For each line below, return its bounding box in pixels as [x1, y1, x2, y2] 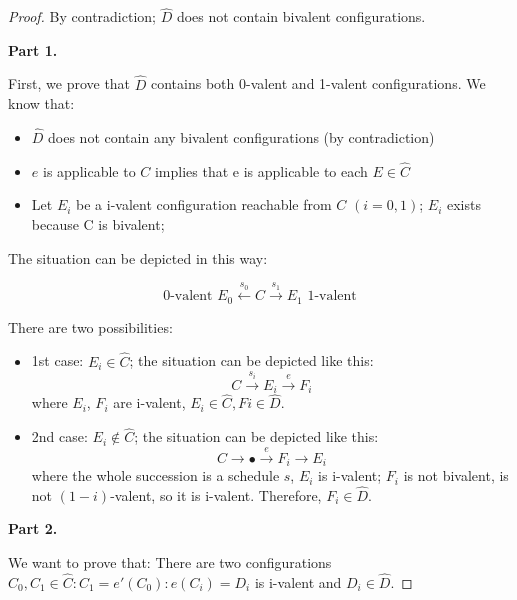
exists [446, 194, 481, 215]
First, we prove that [8, 73, 131, 94]
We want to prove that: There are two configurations [8, 552, 332, 573]
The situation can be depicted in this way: [8, 247, 268, 268]
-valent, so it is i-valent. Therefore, [110, 484, 322, 505]
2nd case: [31, 426, 88, 447]
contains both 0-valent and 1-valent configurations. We [150, 73, 486, 94]
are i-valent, [113, 392, 186, 413]
